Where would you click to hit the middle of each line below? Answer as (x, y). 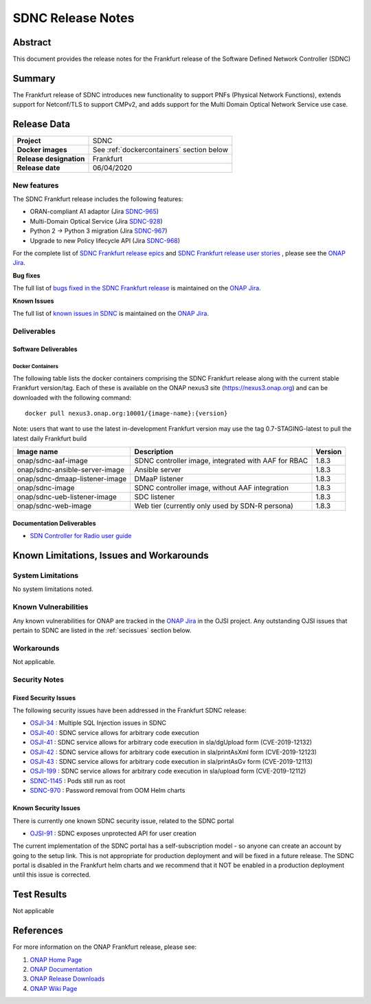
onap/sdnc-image (46, 488)
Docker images (42, 150)
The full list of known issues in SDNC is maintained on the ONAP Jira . (111, 313)
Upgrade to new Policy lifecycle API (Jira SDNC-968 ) (105, 240)
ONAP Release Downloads (67, 979)
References (38, 931)
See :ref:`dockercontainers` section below (160, 150)
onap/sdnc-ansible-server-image (71, 470)
